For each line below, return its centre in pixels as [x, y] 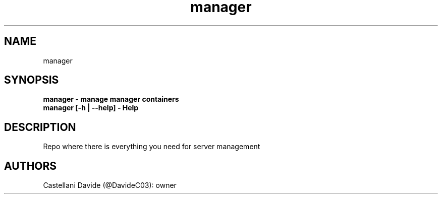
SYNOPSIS [32, 80]
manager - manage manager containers [111, 99]
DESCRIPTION [40, 127]
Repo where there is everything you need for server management [152, 147]
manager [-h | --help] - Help [91, 108]
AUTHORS [31, 166]
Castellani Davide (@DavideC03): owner [110, 185]
